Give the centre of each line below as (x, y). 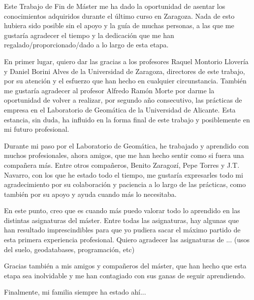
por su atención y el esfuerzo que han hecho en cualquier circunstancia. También (125, 81)
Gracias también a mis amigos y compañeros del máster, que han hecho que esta (125, 266)
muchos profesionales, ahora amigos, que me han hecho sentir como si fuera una (124, 155)
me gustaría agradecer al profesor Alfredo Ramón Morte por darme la (109, 90)
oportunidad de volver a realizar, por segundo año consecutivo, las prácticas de (123, 100)
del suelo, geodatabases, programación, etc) (69, 249)
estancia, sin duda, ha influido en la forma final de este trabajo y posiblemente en (127, 119)
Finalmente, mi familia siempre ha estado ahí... (75, 292)
